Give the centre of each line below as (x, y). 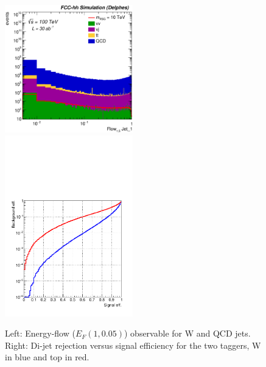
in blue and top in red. (47, 357)
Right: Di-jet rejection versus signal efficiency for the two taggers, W (133, 345)
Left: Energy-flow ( (40, 333)
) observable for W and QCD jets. (187, 333)
